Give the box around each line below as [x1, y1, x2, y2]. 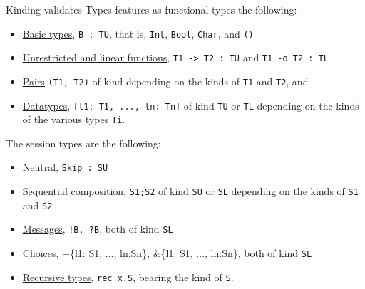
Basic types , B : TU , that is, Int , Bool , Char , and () [22, 26, 254, 41]
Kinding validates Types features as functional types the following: [6, 2, 297, 16]
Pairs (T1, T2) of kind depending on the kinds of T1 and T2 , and [22, 73, 309, 88]
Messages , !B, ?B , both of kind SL [22, 221, 173, 236]
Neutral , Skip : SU [22, 159, 108, 174]
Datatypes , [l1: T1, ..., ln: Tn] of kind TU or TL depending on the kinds [22, 98, 359, 112]
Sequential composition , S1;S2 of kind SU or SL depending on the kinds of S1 [22, 184, 359, 199]
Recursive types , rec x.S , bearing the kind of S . [22, 269, 234, 284]
